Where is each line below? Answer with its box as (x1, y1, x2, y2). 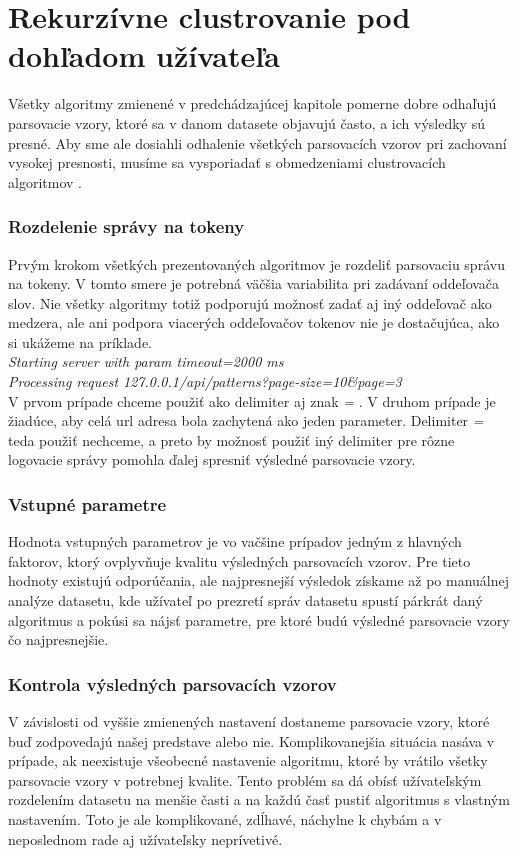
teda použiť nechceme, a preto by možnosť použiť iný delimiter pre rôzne (8, 429, 455, 450)
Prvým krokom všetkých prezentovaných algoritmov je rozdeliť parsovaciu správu (8, 253, 505, 274)
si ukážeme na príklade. (8, 331, 153, 352)
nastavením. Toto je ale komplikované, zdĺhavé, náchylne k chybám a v (8, 809, 442, 829)
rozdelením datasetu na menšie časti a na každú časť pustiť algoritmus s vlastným (8, 789, 510, 810)
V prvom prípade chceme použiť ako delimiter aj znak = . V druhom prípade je (8, 390, 496, 411)
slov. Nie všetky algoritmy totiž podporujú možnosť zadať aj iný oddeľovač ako (8, 292, 492, 313)
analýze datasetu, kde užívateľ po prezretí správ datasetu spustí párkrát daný (8, 590, 483, 611)
